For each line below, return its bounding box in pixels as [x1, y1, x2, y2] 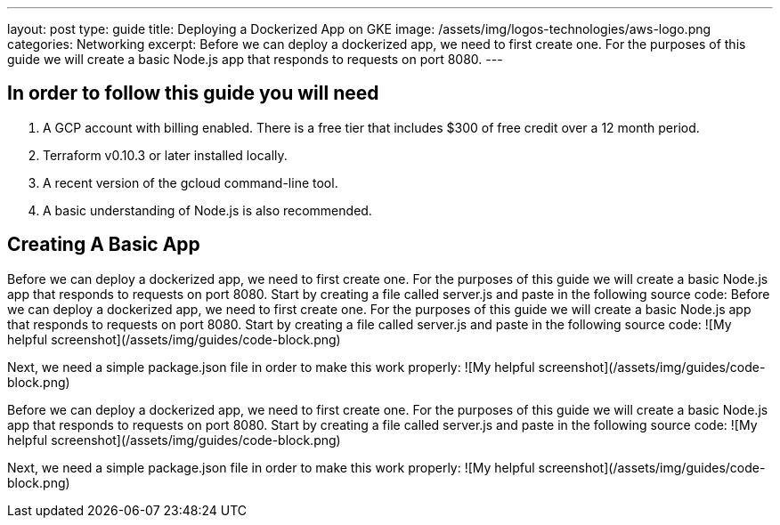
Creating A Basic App [7, 233, 200, 256]
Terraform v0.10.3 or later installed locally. [43, 147, 288, 163]
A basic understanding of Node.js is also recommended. [43, 202, 372, 218]
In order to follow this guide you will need [7, 82, 379, 105]
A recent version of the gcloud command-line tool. [43, 174, 338, 190]
